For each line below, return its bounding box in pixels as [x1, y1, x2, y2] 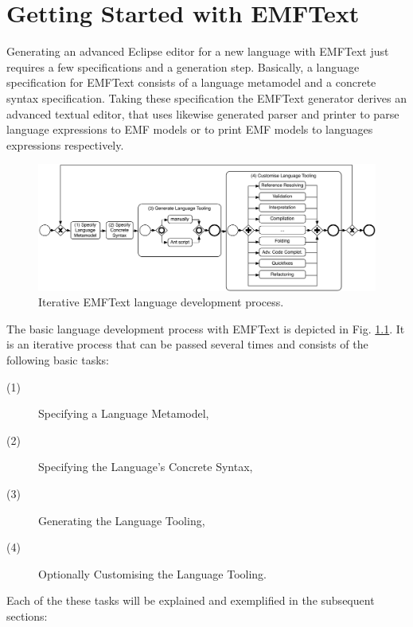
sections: [6, 608, 48, 624]
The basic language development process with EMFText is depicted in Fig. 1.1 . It [6, 320, 405, 337]
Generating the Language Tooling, [38, 512, 205, 528]
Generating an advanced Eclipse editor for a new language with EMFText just [6, 43, 389, 60]
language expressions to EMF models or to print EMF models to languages [6, 121, 373, 138]
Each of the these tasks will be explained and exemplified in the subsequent [6, 592, 375, 609]
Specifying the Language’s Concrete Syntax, [38, 458, 253, 475]
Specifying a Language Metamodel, [38, 405, 209, 422]
